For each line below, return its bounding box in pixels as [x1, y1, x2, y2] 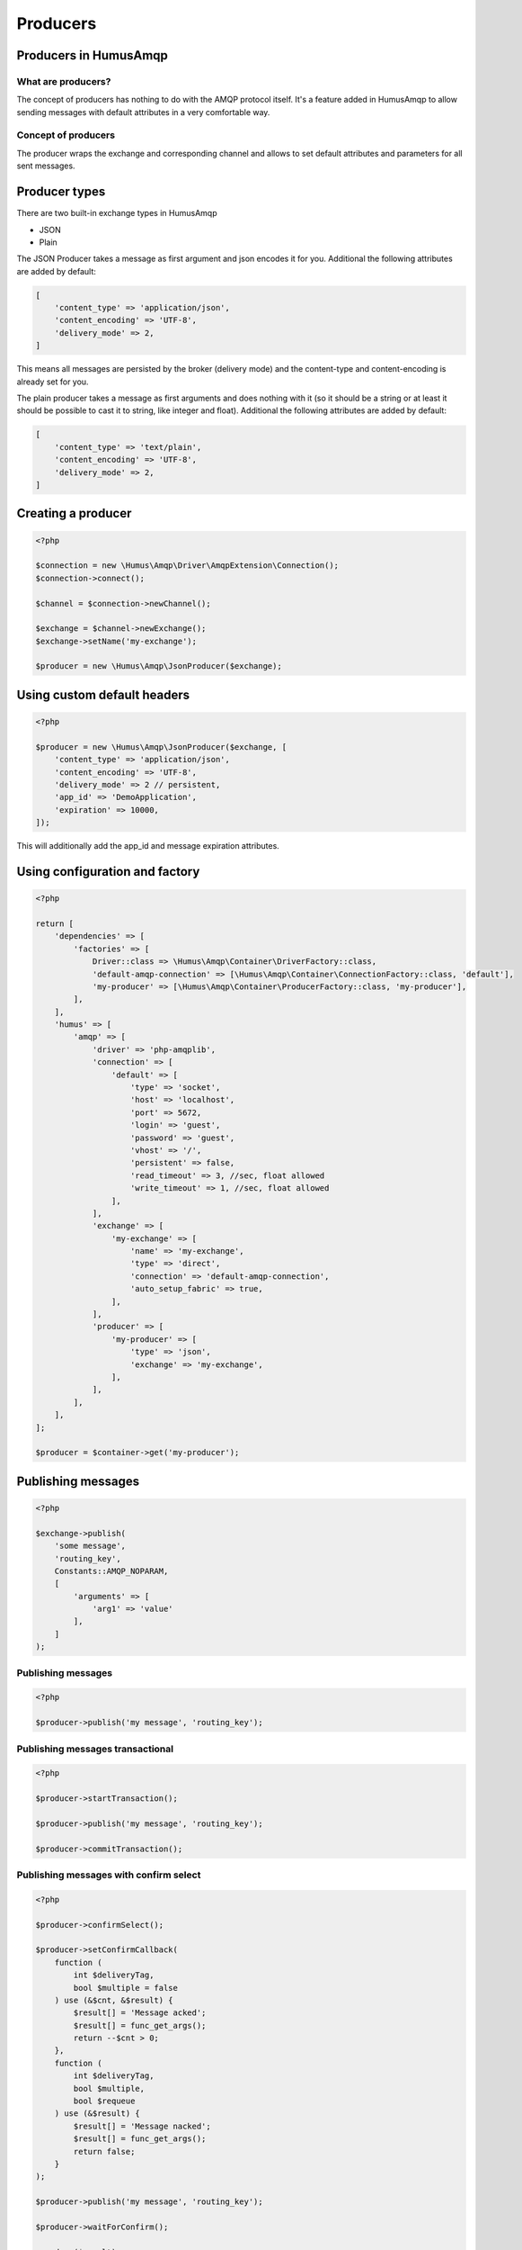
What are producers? [16, 75, 111, 87]
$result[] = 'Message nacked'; [73, 2120, 211, 2131]
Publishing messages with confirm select [16, 1868, 201, 1881]
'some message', [54, 1541, 126, 1552]
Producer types [16, 184, 106, 200]
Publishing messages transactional [16, 1742, 174, 1755]
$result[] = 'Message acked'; [73, 2008, 207, 2018]
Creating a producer [16, 506, 132, 521]
